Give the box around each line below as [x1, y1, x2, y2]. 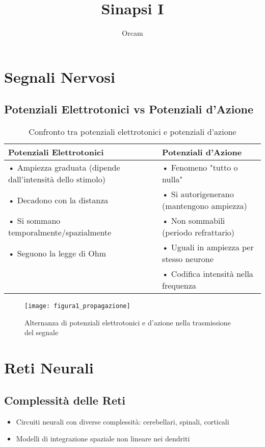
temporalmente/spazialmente [8, 226, 112, 239]
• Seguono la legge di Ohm [8, 247, 107, 259]
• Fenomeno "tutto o [162, 161, 238, 174]
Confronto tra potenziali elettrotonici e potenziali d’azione [29, 126, 236, 138]
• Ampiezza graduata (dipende [8, 161, 120, 174]
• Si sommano [8, 215, 61, 227]
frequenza [162, 279, 196, 292]
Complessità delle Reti [4, 392, 126, 408]
